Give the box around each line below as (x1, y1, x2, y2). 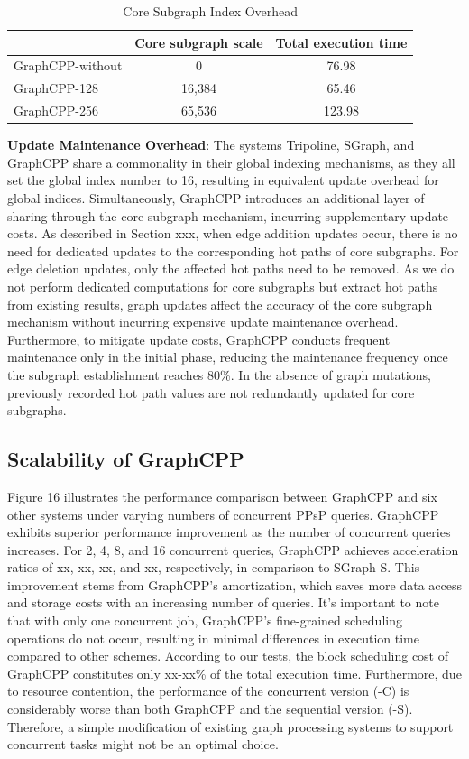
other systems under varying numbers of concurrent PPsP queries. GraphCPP (7, 504, 439, 523)
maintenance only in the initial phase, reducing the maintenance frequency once (7, 347, 448, 366)
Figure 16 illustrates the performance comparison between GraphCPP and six (7, 486, 437, 505)
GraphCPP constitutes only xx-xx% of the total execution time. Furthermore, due (7, 663, 462, 682)
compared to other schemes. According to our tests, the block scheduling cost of (7, 646, 449, 665)
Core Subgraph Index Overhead (123, 2, 299, 20)
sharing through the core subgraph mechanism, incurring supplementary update (7, 206, 449, 225)
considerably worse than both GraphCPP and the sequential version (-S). (7, 699, 413, 718)
